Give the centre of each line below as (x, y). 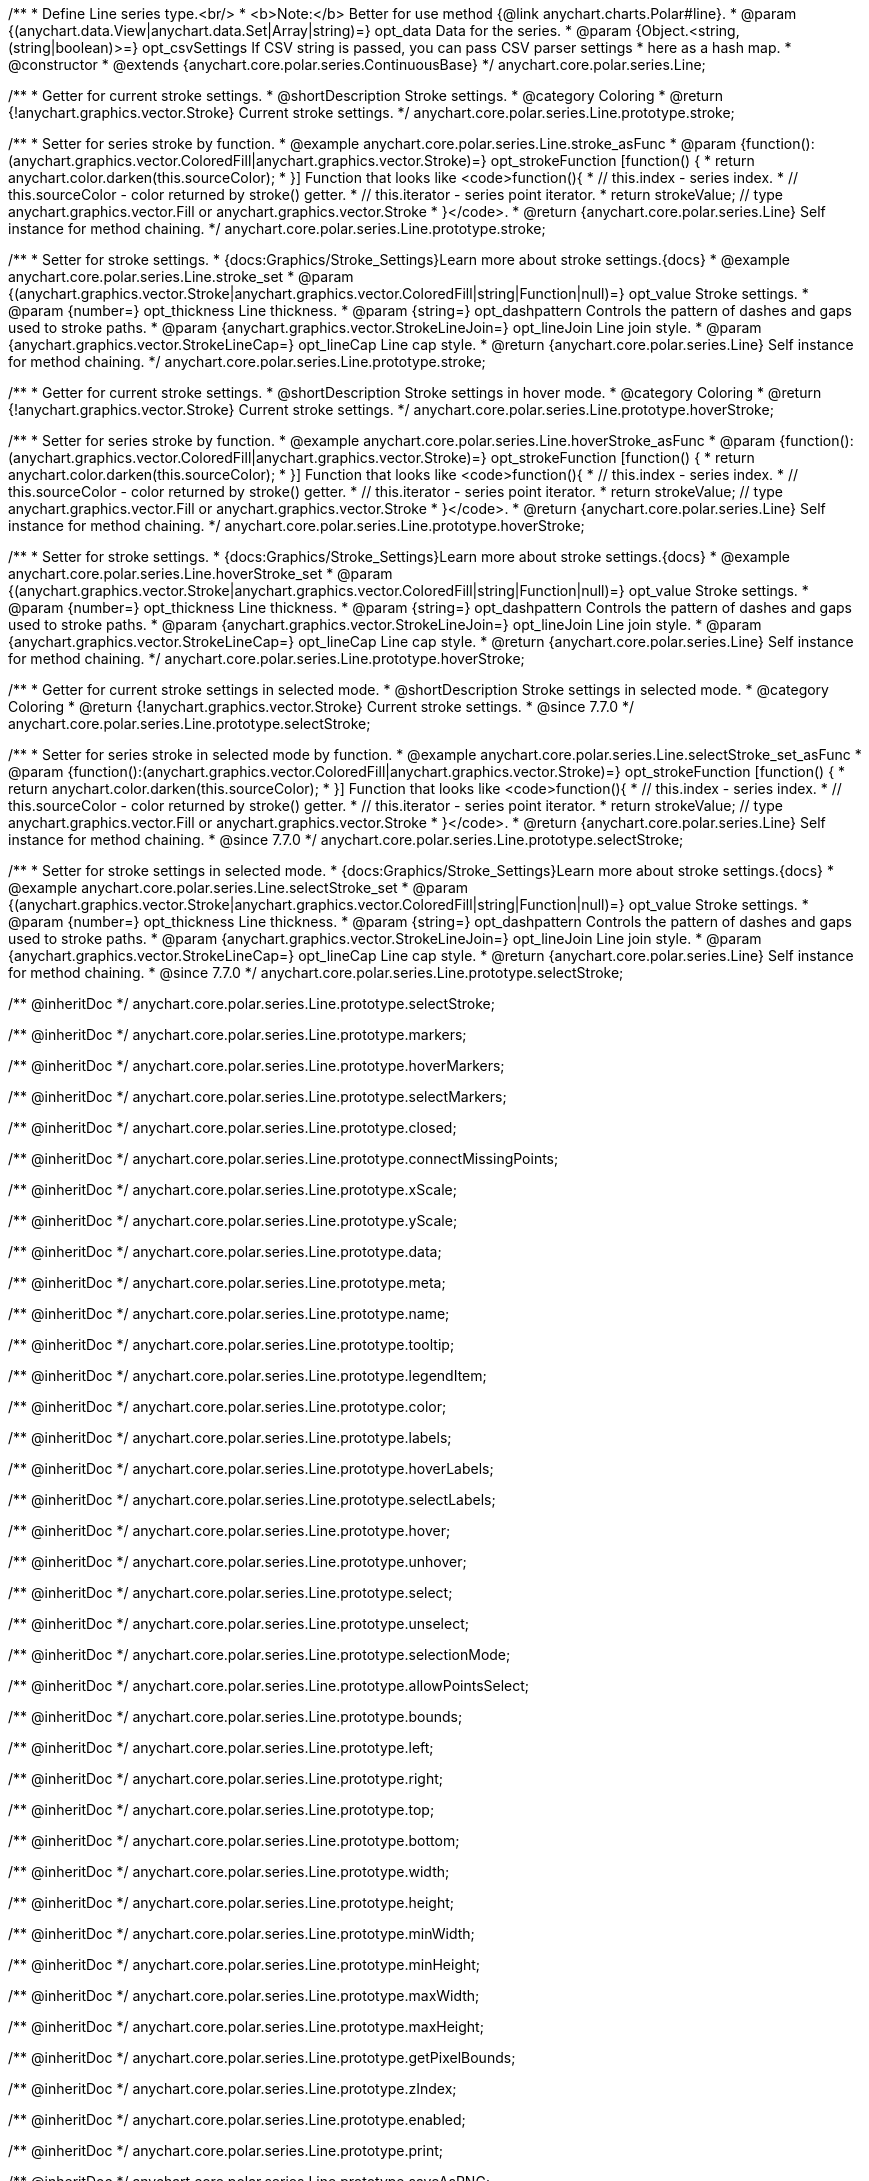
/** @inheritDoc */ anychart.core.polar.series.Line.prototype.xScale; (232, 1189)
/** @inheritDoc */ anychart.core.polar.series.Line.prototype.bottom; (234, 1840)
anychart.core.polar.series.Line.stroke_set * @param (181, 276)
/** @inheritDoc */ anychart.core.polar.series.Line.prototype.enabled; (237, 2119)
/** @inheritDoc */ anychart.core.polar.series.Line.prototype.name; (229, 1313)
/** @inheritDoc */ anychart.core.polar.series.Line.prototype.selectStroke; (251, 1003)
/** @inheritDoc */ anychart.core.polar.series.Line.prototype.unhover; (237, 1561)
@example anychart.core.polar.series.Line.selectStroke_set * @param (238, 887)
